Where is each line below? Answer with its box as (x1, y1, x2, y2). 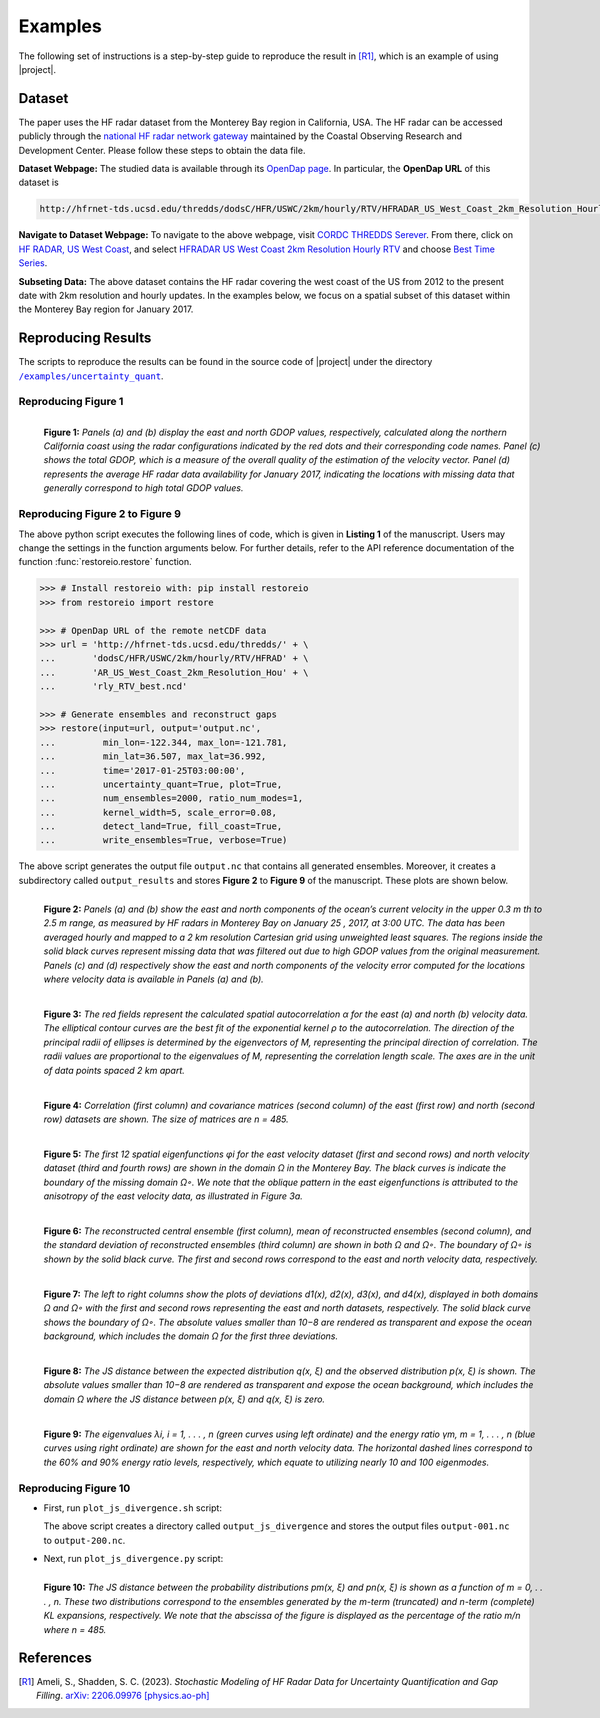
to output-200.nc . (43, 1534, 126, 1546)
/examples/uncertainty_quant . (18, 370, 164, 382)
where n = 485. (43, 1623, 107, 1635)
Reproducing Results (18, 330, 152, 347)
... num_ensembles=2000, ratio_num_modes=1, (39, 793, 304, 804)
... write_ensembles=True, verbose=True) (39, 835, 288, 846)
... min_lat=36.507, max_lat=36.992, (39, 751, 267, 762)
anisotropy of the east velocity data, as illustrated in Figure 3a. (43, 1190, 304, 1202)
